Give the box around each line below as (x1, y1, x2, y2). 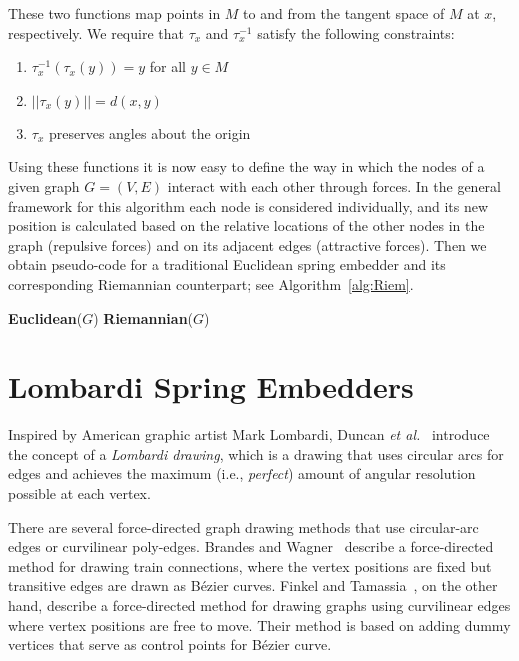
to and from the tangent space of (243, 3, 445, 23)
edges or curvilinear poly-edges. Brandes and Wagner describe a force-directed (8, 536, 494, 557)
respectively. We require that (8, 22, 184, 43)
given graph (8, 175, 80, 196)
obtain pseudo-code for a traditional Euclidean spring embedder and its (8, 254, 446, 275)
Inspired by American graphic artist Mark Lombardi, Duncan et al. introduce (8, 424, 490, 445)
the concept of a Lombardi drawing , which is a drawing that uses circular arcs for (8, 443, 504, 464)
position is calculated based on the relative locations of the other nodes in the (8, 215, 485, 236)
